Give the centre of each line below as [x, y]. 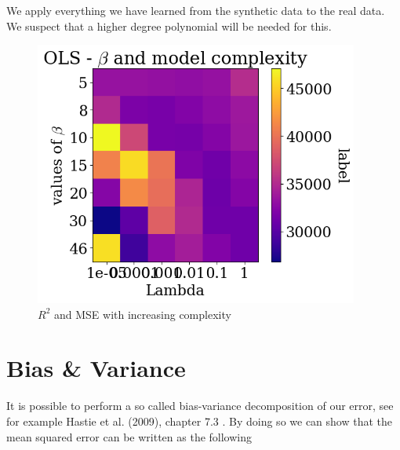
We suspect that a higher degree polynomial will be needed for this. [169, 26]
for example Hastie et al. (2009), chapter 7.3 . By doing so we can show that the [200, 421]
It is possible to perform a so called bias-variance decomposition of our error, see [200, 406]
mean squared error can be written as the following [129, 436]
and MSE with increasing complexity [142, 314]
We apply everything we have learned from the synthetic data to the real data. [196, 10]
